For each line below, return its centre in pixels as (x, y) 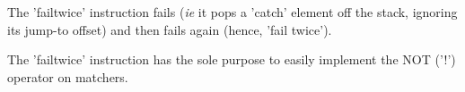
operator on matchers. (68, 76)
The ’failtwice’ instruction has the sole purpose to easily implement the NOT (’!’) (232, 59)
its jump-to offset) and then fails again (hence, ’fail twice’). (170, 29)
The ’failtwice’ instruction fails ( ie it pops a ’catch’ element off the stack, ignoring (232, 12)
